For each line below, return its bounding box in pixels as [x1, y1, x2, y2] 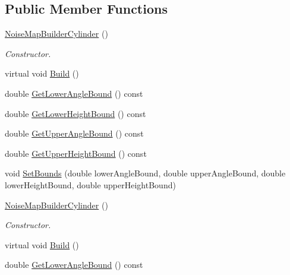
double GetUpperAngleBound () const [5, 127, 144, 140]
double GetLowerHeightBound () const [5, 107, 146, 119]
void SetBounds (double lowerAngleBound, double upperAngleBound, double [5, 167, 286, 179]
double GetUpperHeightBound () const [5, 147, 147, 159]
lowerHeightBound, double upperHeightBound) [5, 178, 176, 191]
